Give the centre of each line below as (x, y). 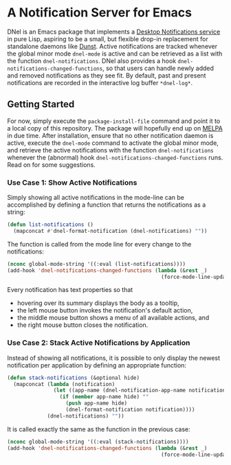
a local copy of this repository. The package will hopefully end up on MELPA (115, 128)
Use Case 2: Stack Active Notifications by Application (99, 343)
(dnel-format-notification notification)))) (130, 410)
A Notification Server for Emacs (100, 13)
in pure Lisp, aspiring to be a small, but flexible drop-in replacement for (108, 38)
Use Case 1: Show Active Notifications (72, 182)
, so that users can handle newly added (158, 68)
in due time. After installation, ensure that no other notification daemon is (110, 135)
